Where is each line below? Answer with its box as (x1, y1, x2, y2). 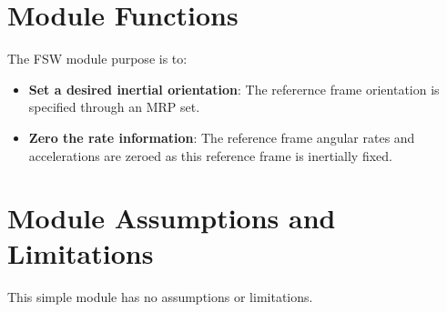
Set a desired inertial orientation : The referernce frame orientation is (28, 79, 440, 98)
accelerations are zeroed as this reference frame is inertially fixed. (28, 146, 392, 165)
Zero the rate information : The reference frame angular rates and (28, 127, 415, 146)
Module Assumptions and (7, 199, 336, 237)
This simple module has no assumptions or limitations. (7, 287, 313, 307)
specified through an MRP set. (28, 97, 200, 116)
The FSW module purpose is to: (7, 49, 188, 68)
